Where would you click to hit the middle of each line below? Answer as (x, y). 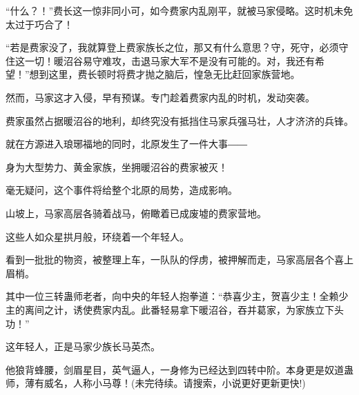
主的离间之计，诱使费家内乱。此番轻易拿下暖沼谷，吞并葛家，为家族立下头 (175, 309)
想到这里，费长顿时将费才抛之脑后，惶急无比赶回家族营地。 (165, 74)
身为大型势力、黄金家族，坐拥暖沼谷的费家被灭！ (117, 166)
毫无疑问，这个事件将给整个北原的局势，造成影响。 (122, 190)
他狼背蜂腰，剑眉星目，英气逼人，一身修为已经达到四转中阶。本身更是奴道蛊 (179, 369)
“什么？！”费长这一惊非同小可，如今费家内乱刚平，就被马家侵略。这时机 (170, 10)
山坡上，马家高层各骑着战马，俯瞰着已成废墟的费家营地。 (136, 213)
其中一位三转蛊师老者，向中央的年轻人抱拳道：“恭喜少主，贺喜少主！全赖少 (177, 296)
